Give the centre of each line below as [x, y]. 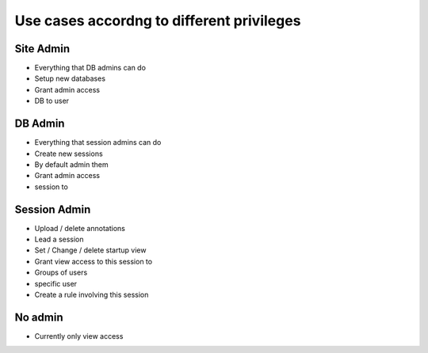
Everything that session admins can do [98, 142]
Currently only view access [79, 336]
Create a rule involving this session [92, 294]
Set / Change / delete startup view [90, 250]
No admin [39, 317]
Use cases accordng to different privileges [158, 21]
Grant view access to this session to [94, 261]
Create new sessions [69, 154]
